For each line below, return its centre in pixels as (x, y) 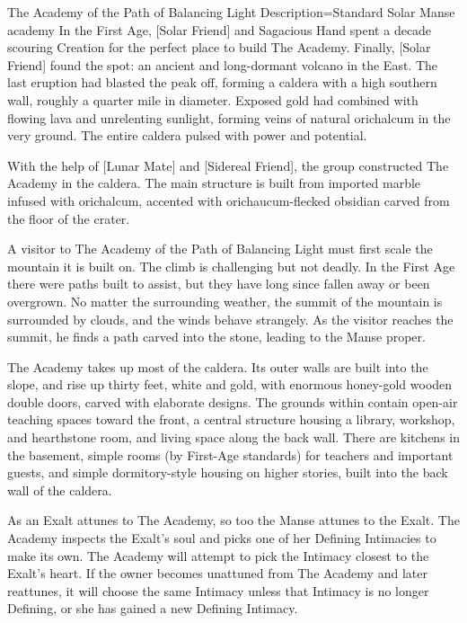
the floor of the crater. (69, 218)
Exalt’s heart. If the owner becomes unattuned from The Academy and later (217, 573)
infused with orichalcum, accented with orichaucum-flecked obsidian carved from (229, 200)
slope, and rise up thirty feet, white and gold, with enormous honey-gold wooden (230, 384)
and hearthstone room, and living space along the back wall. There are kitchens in (233, 437)
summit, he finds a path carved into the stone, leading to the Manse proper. (216, 337)
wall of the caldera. (60, 489)
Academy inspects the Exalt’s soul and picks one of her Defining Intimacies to (222, 538)
